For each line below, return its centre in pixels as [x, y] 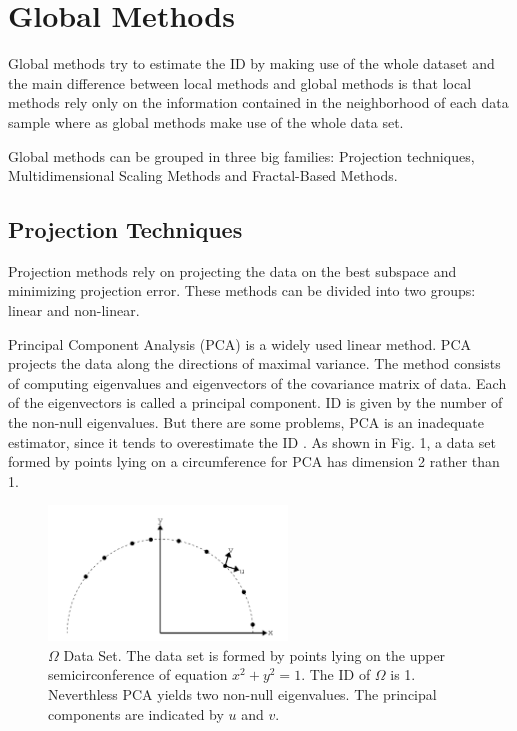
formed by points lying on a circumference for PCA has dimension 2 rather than [254, 461]
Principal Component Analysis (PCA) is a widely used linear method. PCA [240, 343]
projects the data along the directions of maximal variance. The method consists [254, 363]
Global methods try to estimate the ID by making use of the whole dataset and [251, 63]
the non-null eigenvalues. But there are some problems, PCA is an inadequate [246, 422]
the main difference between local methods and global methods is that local [240, 82]
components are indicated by [136, 713]
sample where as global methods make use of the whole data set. [206, 121]
